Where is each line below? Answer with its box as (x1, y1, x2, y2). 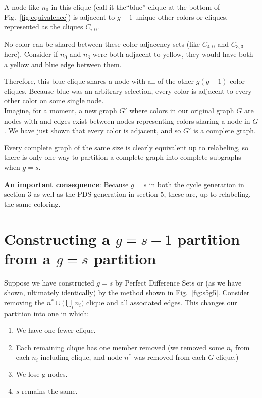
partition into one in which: (4, 308, 89, 318)
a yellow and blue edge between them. (4, 59, 122, 69)
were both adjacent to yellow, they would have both (92, 49, 253, 60)
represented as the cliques (4, 21, 83, 32)
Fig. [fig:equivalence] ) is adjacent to (4, 11, 115, 22)
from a (4, 248, 51, 268)
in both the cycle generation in (149, 179, 244, 189)
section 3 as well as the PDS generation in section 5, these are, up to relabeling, (4, 189, 251, 199)
